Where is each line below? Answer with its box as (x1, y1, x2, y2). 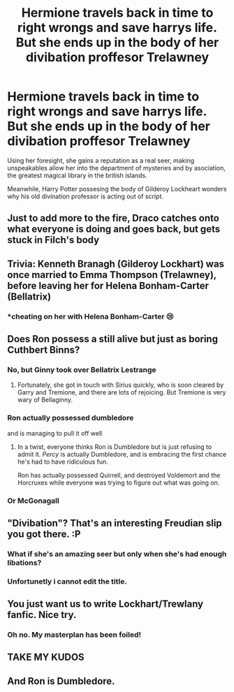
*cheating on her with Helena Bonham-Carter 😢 (7, 311, 174, 321)
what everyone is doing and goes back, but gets (7, 223, 221, 235)
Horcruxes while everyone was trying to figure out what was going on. (17, 478, 220, 487)
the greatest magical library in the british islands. (7, 171, 148, 179)
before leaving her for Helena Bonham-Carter (7, 279, 210, 291)
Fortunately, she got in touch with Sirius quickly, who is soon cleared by (17, 381, 224, 389)
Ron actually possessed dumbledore (7, 413, 134, 423)
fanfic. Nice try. (7, 609, 77, 621)
